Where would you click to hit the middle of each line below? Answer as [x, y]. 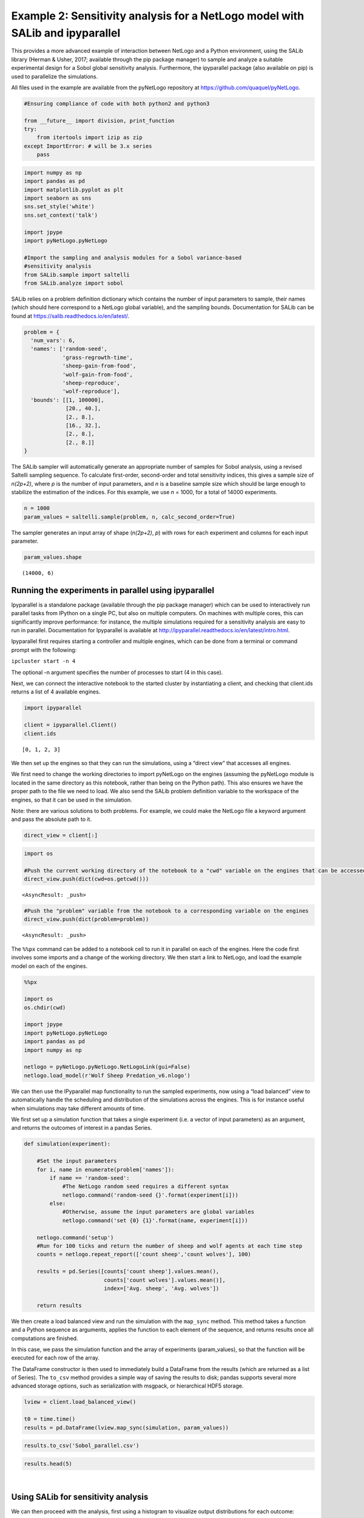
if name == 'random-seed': [89, 1178]
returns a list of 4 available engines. [56, 692]
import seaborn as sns [58, 198]
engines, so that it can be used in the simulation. [72, 800]
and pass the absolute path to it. [52, 819]
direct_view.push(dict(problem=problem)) [86, 919]
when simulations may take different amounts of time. [78, 1108]
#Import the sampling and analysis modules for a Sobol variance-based [133, 257]
